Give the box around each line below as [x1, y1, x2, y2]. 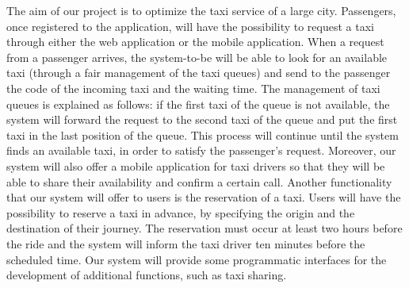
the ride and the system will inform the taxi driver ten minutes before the [6, 235, 365, 252]
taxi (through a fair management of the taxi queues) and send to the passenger [6, 64, 391, 81]
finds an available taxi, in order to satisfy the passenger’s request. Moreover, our [6, 142, 396, 159]
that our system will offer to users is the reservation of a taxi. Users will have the [6, 189, 401, 205]
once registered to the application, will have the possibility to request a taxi [6, 17, 374, 34]
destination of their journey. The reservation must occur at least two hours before [6, 220, 403, 236]
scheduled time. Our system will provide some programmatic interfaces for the [6, 251, 387, 267]
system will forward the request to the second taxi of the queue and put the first [6, 111, 398, 128]
